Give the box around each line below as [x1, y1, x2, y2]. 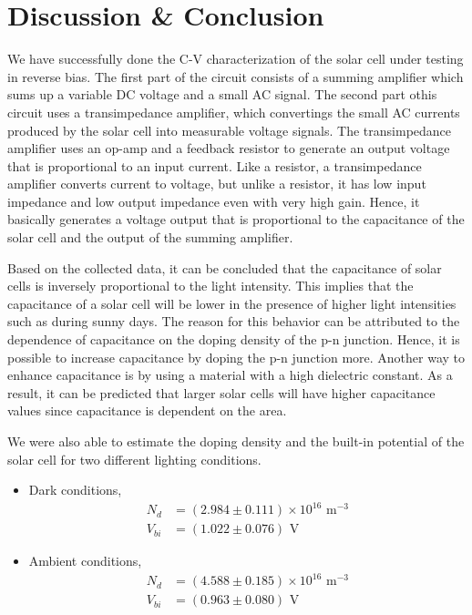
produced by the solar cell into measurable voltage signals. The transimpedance [7, 120, 452, 139]
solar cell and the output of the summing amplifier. [7, 228, 293, 247]
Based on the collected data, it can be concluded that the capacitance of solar [7, 258, 442, 277]
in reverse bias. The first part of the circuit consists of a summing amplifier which [7, 67, 464, 86]
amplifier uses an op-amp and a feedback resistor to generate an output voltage [7, 138, 450, 158]
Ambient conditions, [28, 551, 142, 570]
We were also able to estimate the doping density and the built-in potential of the [7, 432, 465, 450]
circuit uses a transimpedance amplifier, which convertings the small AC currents [7, 102, 460, 121]
